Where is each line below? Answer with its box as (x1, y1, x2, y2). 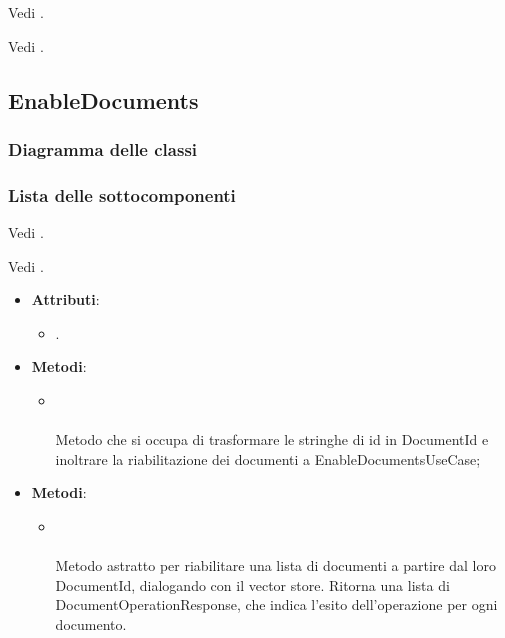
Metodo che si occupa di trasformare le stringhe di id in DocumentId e (55, 429, 489, 450)
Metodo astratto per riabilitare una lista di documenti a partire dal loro (55, 555, 496, 576)
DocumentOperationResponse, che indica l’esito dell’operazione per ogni (55, 594, 498, 615)
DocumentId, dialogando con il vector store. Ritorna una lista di (55, 574, 450, 595)
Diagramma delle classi (8, 136, 198, 161)
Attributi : (31, 289, 100, 310)
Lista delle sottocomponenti (8, 182, 236, 207)
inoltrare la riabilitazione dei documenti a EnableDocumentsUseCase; (55, 448, 481, 469)
